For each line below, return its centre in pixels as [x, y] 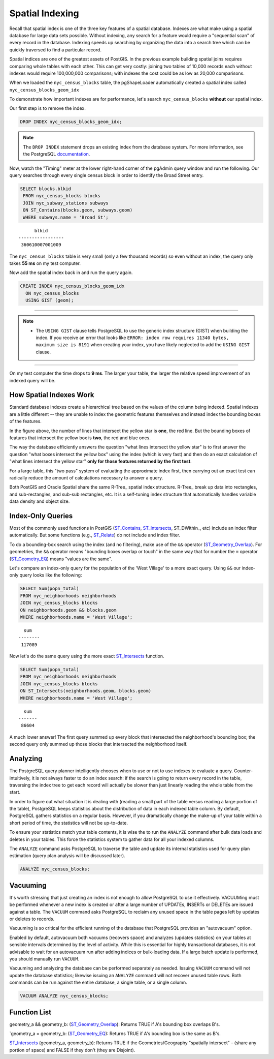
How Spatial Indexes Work [52, 395]
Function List [30, 1012]
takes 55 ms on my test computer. [45, 263]
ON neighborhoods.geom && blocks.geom [68, 610]
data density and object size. [40, 501]
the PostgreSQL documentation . [57, 154]
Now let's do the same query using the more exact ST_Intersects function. [87, 656]
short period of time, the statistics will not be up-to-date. [68, 823]
